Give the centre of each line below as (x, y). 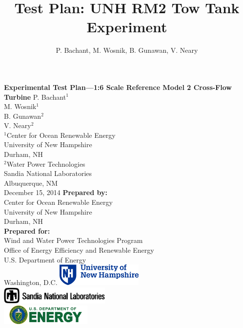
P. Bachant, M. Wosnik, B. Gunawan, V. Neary (127, 50)
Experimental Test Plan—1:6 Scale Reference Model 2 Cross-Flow (118, 87)
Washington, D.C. (31, 282)
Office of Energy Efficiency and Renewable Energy (79, 250)
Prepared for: (27, 230)
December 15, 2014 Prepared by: (56, 192)
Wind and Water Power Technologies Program (73, 240)
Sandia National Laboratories (48, 173)
